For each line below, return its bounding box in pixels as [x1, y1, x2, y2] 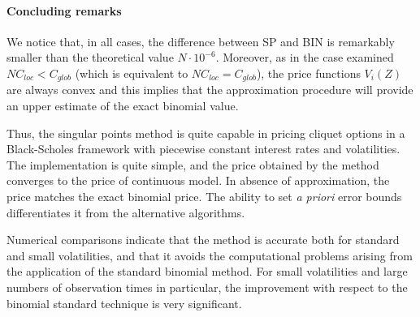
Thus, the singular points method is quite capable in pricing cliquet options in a [6, 124, 405, 141]
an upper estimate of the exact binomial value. [6, 97, 239, 114]
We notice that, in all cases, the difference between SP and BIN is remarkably [6, 32, 395, 49]
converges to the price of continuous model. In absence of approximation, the [6, 172, 390, 189]
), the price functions [256, 64, 361, 81]
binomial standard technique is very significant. [6, 294, 242, 311]
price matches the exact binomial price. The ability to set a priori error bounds [6, 188, 402, 204]
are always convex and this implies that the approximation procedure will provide [6, 81, 414, 98]
